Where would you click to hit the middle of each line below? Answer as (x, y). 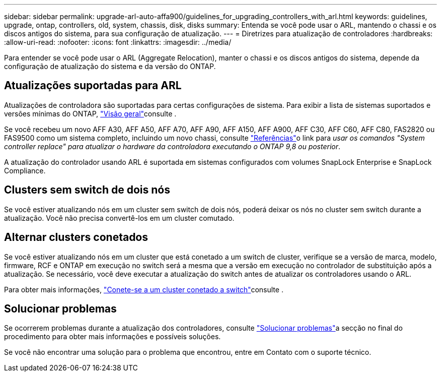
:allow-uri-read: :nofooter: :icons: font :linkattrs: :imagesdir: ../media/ (118, 42)
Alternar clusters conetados (76, 237)
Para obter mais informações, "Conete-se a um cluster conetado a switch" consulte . (144, 289)
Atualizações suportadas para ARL (93, 86)
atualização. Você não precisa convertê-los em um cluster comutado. (119, 218)
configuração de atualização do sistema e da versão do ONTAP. (110, 66)
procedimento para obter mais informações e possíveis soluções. (113, 337)
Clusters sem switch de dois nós (87, 190)
